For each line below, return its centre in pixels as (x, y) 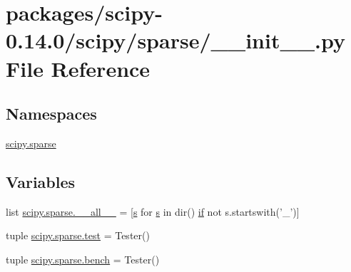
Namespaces (51, 114)
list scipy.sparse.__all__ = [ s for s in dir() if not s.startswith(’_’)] (153, 211)
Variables (41, 181)
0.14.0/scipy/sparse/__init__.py (176, 40)
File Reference (78, 68)
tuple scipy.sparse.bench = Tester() (83, 259)
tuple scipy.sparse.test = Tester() (78, 235)
